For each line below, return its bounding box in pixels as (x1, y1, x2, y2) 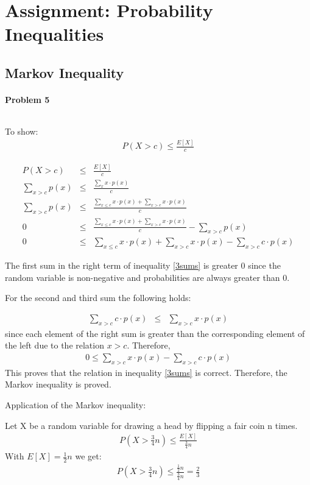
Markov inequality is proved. (5, 378, 111, 391)
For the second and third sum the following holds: (5, 291, 191, 304)
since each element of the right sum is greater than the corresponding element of (5, 327, 305, 339)
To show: (5, 125, 38, 138)
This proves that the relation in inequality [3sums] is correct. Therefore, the (5, 366, 287, 378)
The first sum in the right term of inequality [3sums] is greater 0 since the (5, 259, 281, 272)
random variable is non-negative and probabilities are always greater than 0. (5, 271, 290, 283)
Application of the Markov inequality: (5, 398, 146, 411)
